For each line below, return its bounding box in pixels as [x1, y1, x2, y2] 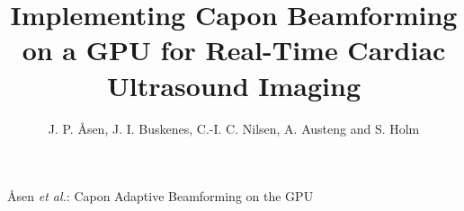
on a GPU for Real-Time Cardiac [22, 31, 446, 68]
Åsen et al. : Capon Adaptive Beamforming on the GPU [7, 187, 314, 206]
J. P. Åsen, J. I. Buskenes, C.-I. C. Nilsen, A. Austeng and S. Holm [48, 119, 420, 137]
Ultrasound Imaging [106, 66, 361, 103]
